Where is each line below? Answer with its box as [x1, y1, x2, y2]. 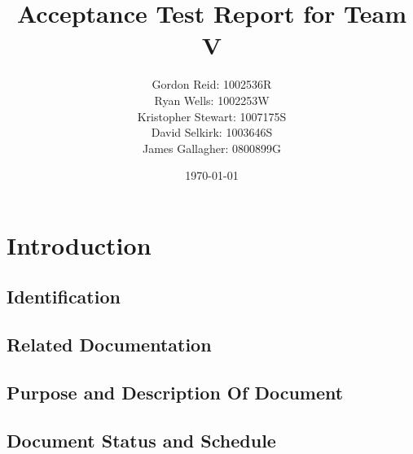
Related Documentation [7, 332, 212, 357]
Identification [7, 284, 121, 309]
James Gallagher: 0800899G [142, 139, 282, 156]
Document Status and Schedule [7, 427, 276, 452]
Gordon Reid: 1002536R [152, 76, 272, 93]
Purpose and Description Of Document [7, 380, 344, 405]
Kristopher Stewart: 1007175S [137, 107, 287, 124]
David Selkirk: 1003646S [151, 124, 273, 141]
